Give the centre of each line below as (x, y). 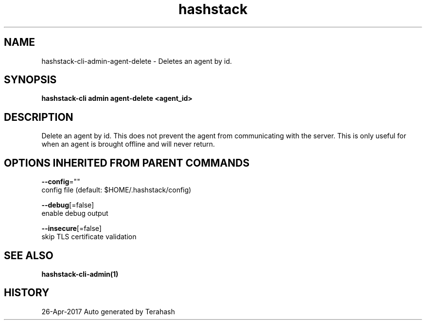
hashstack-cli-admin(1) (80, 274)
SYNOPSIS (30, 80)
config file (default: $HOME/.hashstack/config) (116, 190)
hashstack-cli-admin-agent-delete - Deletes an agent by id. (137, 61)
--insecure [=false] (71, 229)
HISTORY (27, 293)
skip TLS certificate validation (89, 237)
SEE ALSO (29, 255)
